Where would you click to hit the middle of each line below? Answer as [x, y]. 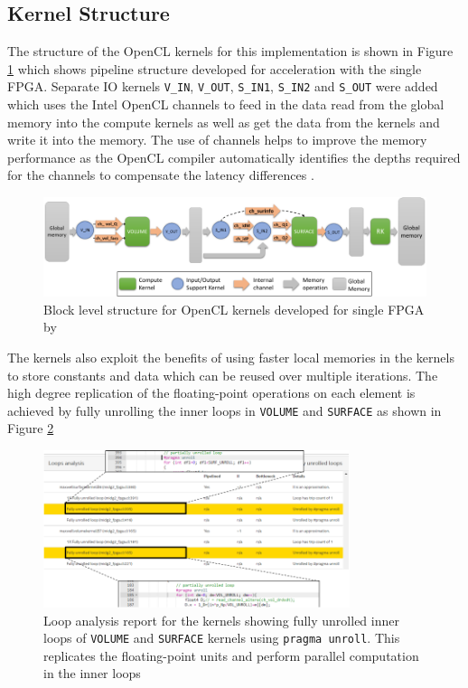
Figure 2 [31, 428]
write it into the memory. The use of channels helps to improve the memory [217, 140]
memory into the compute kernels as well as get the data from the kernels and [224, 122]
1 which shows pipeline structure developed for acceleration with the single [215, 68]
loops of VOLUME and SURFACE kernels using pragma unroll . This [222, 638]
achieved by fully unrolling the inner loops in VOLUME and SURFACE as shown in [225, 410]
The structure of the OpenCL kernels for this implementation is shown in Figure [230, 51]
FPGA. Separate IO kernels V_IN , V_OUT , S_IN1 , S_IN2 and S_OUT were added [223, 86]
